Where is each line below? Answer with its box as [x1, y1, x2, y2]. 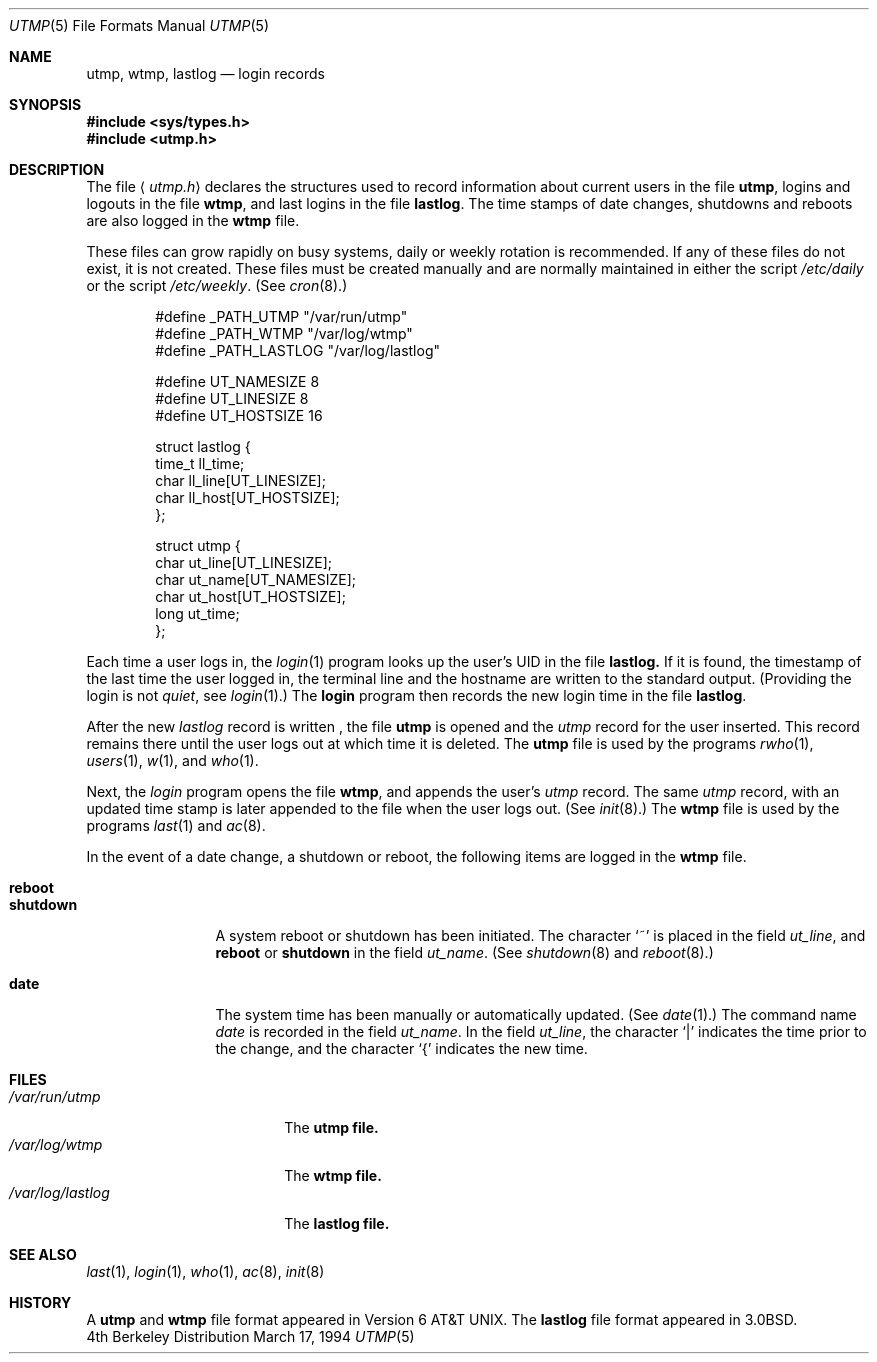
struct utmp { [155, 537, 241, 554]
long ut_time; [155, 605, 240, 622]
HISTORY [9, 1294, 72, 1311]
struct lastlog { [155, 438, 251, 455]
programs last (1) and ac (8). [86, 817, 266, 834]
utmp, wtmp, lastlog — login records [86, 65, 325, 82]
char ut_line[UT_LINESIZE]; [155, 554, 333, 571]
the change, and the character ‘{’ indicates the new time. [215, 1040, 588, 1057]
